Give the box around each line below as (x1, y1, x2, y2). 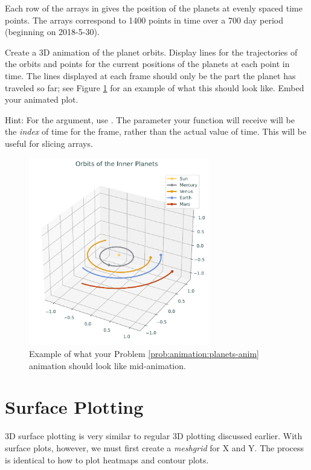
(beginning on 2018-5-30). (5, 25, 100, 38)
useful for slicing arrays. (5, 137, 93, 149)
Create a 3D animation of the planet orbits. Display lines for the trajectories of (5, 45, 298, 58)
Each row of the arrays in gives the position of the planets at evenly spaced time (5, 2, 303, 14)
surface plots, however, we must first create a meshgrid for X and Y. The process (5, 441, 304, 454)
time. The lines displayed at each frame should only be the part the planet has (5, 69, 296, 82)
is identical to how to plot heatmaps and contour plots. (5, 453, 209, 466)
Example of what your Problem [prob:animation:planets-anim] (29, 347, 259, 360)
